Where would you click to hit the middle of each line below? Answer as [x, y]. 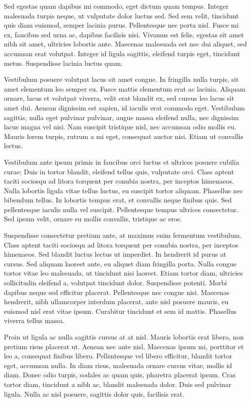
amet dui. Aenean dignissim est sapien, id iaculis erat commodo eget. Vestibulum [125, 107]
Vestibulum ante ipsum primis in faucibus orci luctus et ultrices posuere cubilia [122, 162]
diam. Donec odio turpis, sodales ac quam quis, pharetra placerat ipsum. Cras [120, 375]
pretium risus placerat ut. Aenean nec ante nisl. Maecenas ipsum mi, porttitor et [124, 346]
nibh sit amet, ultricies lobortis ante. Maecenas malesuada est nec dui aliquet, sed [125, 44]
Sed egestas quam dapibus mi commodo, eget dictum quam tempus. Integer [116, 6]
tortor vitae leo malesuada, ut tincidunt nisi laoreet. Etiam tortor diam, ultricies [124, 273]
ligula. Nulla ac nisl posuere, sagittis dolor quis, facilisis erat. [94, 394]
